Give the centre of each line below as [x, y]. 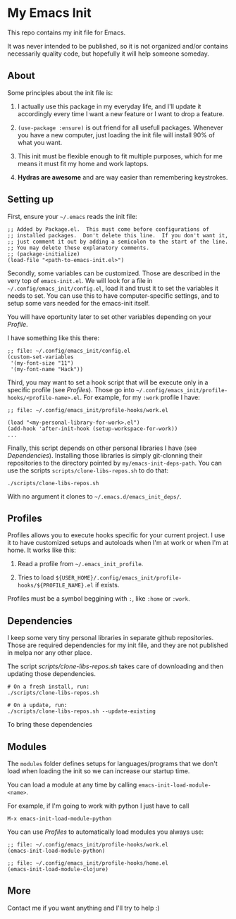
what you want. [40, 142]
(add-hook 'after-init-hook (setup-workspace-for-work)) [93, 429]
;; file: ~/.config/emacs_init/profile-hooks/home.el [88, 863]
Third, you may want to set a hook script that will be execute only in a [108, 382]
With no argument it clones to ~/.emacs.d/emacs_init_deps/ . [94, 496]
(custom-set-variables [41, 357]
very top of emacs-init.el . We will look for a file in [80, 280]
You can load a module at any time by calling [72, 784]
